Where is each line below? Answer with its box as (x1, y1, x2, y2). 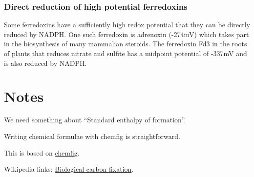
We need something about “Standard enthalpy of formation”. (4, 115, 186, 125)
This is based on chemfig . (4, 147, 80, 157)
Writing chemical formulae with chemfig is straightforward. (4, 131, 180, 141)
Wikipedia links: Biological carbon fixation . (4, 164, 134, 174)
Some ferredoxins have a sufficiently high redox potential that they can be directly (4, 20, 250, 30)
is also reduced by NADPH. (4, 58, 87, 68)
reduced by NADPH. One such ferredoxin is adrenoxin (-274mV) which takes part (4, 29, 249, 39)
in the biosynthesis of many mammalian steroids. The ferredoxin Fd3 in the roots (4, 39, 247, 49)
